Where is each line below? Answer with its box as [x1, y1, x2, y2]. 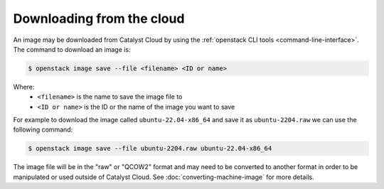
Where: [13, 82, 35, 91]
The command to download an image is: [13, 45, 131, 53]
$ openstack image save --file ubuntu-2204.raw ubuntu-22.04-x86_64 [28, 144, 272, 153]
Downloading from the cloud [13, 11, 185, 26]
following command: [13, 125, 73, 134]
